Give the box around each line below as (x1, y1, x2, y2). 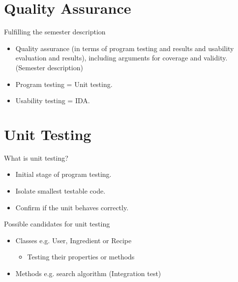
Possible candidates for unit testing (4, 219, 110, 229)
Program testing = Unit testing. (15, 79, 113, 89)
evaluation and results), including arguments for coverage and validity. (15, 53, 228, 63)
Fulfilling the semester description (4, 27, 106, 37)
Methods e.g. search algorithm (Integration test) (15, 268, 161, 278)
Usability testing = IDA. (15, 95, 90, 106)
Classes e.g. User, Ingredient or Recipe (15, 235, 132, 245)
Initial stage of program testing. (15, 169, 112, 179)
